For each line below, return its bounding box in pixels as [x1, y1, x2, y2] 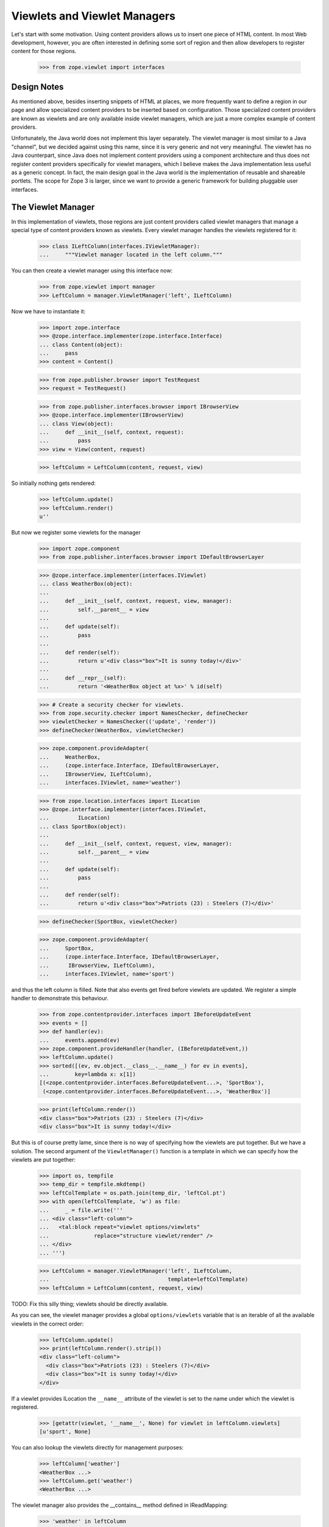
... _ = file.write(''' [39, 1206, 123, 1214]
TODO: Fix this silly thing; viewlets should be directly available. [11, 1300, 169, 1307]
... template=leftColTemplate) [39, 1276, 249, 1283]
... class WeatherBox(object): [39, 580, 133, 588]
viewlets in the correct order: [11, 1320, 84, 1327]
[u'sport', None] [39, 1428, 91, 1435]
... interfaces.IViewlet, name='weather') [39, 779, 181, 786]
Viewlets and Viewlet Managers [11, 9, 176, 23]
